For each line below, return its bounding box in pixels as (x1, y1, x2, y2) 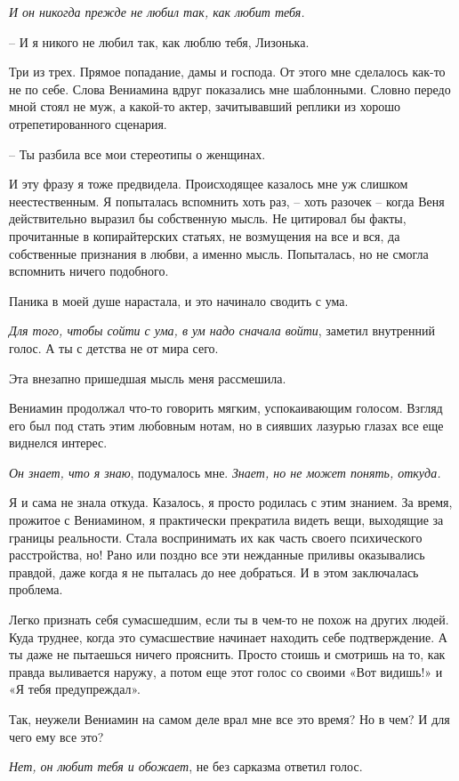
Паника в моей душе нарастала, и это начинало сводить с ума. (9, 291, 349, 310)
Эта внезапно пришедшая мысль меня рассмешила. (9, 368, 286, 387)
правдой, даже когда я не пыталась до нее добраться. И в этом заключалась (9, 562, 419, 581)
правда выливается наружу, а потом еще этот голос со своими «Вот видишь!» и (9, 662, 443, 680)
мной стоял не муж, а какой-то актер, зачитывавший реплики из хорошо (9, 97, 400, 116)
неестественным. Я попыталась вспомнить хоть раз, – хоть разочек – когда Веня (9, 191, 445, 210)
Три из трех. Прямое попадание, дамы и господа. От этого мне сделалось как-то (9, 62, 446, 81)
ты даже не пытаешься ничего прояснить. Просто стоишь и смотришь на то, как (9, 645, 446, 664)
